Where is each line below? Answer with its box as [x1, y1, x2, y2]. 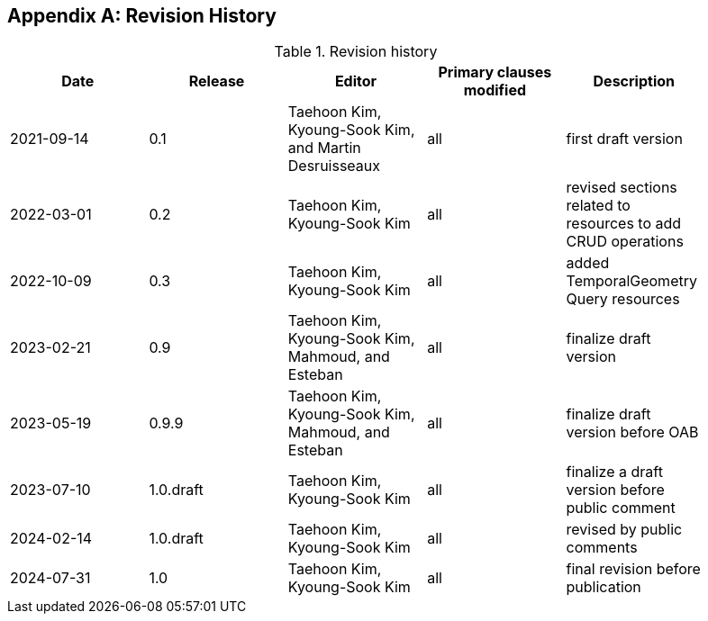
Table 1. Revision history [274, 42, 438, 61]
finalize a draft [566, 463, 663, 481]
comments [566, 538, 638, 557]
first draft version [566, 130, 683, 148]
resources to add [566, 214, 682, 233]
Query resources [566, 290, 680, 309]
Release [188, 72, 245, 91]
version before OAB [566, 423, 699, 442]
